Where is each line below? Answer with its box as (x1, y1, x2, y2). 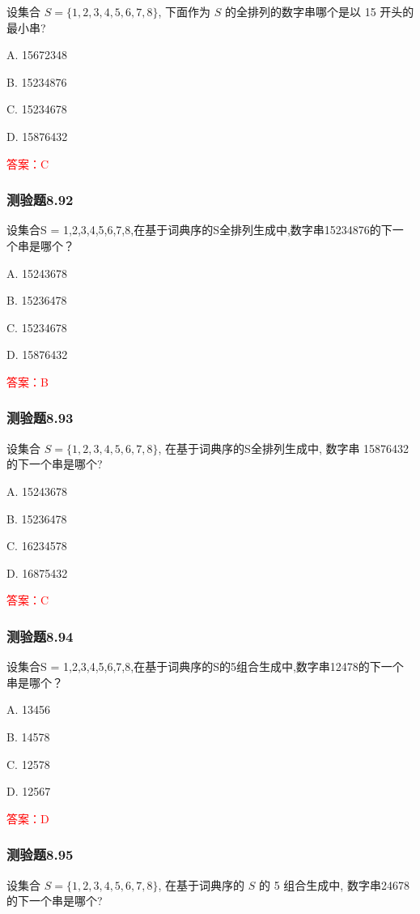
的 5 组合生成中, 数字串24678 (259, 876, 409, 893)
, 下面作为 (158, 3, 211, 19)
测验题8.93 (6, 408, 74, 428)
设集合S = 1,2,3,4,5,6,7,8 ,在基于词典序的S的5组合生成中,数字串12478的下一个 (6, 658, 404, 675)
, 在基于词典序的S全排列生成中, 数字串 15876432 (158, 439, 409, 456)
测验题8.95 (6, 844, 74, 865)
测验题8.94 (6, 626, 74, 646)
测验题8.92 (6, 190, 74, 210)
